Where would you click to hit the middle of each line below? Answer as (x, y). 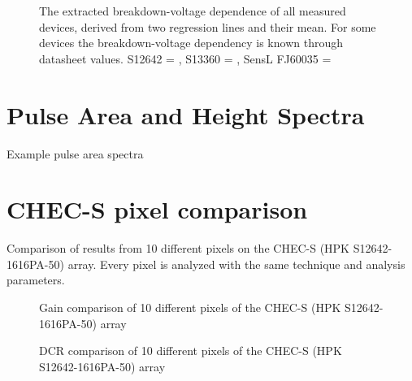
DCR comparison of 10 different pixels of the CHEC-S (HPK (191, 351)
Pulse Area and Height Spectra (186, 114)
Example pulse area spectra (75, 153)
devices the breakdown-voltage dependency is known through (191, 43)
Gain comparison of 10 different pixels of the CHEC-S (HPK (190, 307)
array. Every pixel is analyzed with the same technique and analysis (236, 264)
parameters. (36, 280)
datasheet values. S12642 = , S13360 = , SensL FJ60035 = (185, 58)
